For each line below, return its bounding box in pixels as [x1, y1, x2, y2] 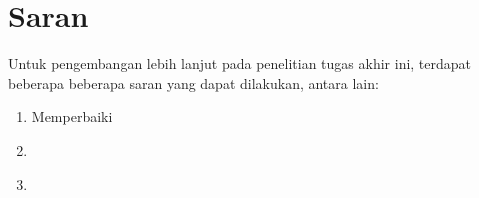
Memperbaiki [31, 106, 113, 127]
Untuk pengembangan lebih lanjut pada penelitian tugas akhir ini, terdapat [8, 53, 472, 74]
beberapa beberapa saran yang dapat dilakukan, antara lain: [8, 72, 379, 93]
